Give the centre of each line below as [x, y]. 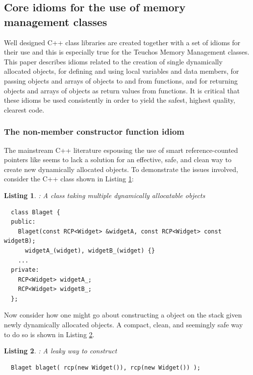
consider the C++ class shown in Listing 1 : [69, 179]
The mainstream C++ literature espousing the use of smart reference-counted [121, 150]
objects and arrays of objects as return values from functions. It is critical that [122, 90]
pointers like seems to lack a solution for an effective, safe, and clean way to [118, 159]
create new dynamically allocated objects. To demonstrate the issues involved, [121, 169]
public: [23, 222]
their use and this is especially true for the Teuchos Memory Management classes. [127, 52]
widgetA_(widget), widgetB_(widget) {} [90, 250]
